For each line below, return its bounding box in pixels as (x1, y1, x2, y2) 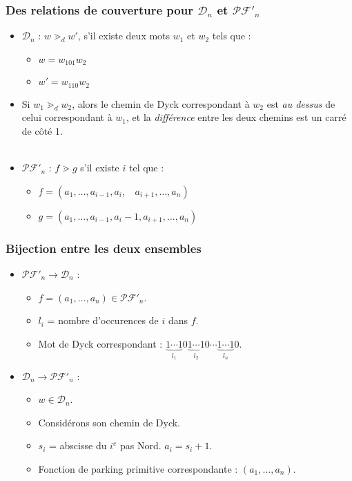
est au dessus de (266, 96, 335, 111)
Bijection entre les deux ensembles (6, 239, 202, 256)
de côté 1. (21, 123, 63, 138)
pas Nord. (119, 438, 162, 453)
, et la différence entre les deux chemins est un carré (126, 110, 346, 124)
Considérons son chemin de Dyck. (38, 415, 180, 429)
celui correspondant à (21, 110, 113, 124)
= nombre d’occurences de (47, 313, 159, 328)
